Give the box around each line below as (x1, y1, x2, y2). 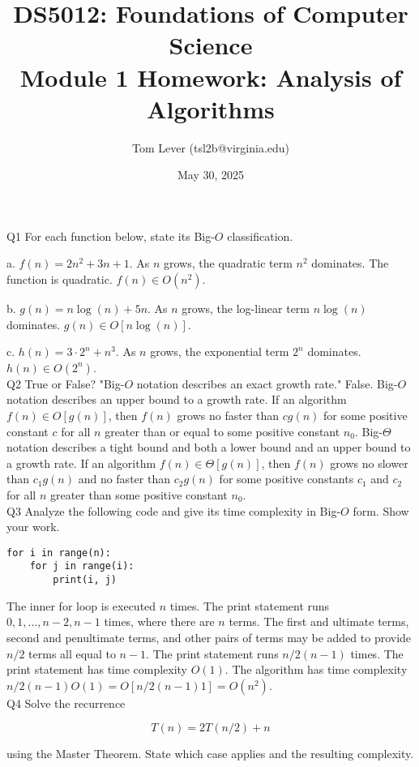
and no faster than (78, 470, 170, 487)
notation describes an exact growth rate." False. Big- (136, 375, 398, 392)
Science (169, 28, 253, 62)
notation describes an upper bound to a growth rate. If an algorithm (6, 391, 347, 408)
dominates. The (311, 255, 389, 272)
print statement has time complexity (6, 661, 188, 678)
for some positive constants (219, 470, 354, 487)
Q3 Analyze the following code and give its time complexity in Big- (6, 502, 341, 519)
